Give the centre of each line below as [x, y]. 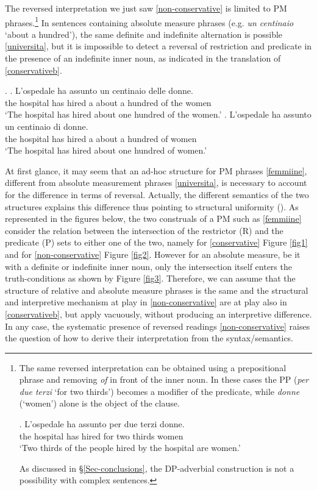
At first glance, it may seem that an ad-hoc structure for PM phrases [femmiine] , [156, 170]
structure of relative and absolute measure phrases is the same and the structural [157, 290]
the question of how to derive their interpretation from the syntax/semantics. [149, 338]
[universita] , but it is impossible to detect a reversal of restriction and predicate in [158, 46]
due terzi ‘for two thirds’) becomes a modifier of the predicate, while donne [159, 391]
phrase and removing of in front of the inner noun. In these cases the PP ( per [164, 379]
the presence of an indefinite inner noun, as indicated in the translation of [143, 58]
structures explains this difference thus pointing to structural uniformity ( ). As [152, 206]
